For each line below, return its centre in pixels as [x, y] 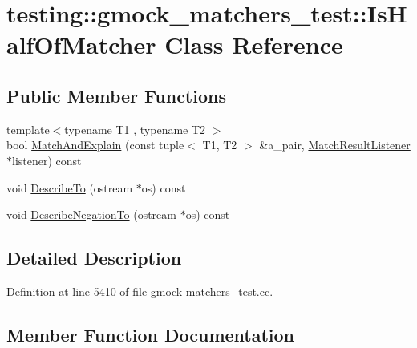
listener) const [47, 160]
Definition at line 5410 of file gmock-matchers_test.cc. [140, 291]
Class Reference [254, 45]
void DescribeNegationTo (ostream [91, 214]
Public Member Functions [116, 95]
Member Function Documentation [151, 334]
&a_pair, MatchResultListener [335, 145]
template [28, 129]
